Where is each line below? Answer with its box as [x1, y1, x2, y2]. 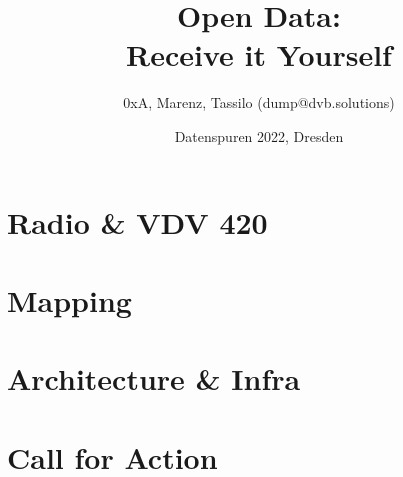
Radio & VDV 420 [7, 201, 268, 242]
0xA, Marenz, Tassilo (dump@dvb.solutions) [123, 92, 395, 113]
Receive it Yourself [126, 34, 392, 75]
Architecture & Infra [7, 358, 301, 399]
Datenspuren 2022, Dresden [174, 125, 344, 146]
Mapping [7, 279, 132, 320]
